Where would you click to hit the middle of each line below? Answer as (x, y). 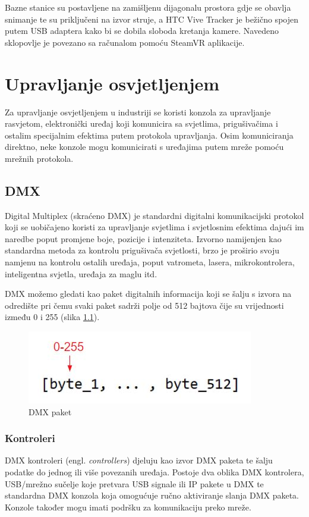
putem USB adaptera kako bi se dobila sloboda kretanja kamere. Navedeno (142, 31)
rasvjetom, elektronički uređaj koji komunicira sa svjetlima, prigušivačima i (141, 123)
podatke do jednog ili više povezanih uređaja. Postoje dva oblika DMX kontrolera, (154, 472)
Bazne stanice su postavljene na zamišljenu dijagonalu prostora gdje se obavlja (148, 7)
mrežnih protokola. (39, 158)
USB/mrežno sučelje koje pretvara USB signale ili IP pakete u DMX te (134, 483)
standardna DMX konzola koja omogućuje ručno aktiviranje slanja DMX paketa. (152, 495)
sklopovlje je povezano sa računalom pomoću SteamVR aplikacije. (125, 42)
